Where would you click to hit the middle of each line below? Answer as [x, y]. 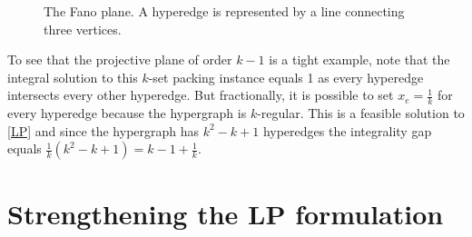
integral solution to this [73, 77]
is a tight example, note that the [359, 59]
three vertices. [83, 29]
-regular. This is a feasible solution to [361, 113]
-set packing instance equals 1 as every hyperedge [286, 77]
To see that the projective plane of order [120, 59]
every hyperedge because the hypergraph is [127, 113]
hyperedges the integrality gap [347, 130]
